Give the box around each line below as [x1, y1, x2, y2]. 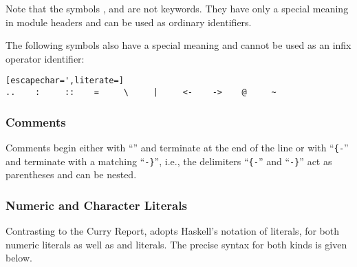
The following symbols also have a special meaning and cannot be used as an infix [6, 38, 351, 52]
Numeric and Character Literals [6, 196, 187, 213]
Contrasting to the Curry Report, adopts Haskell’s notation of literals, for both [6, 224, 340, 238]
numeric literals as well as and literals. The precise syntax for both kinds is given [6, 237, 347, 251]
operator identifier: [6, 51, 85, 65]
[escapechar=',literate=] [6, 76, 124, 86]
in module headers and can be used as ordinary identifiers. [6, 14, 252, 29]
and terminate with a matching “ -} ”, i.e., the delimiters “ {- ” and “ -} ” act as [6, 153, 332, 168]
